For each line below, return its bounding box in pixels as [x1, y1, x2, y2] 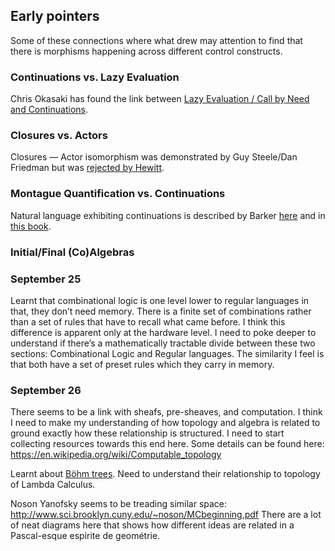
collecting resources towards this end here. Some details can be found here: [10, 438, 325, 450]
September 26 [10, 383, 82, 397]
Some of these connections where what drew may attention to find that [10, 34, 303, 46]
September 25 [10, 272, 82, 286]
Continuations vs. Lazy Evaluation [10, 70, 180, 84]
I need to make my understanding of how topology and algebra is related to [10, 417, 321, 429]
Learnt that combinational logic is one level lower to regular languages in [10, 294, 310, 306]
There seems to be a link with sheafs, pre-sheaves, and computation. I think [10, 406, 323, 418]
